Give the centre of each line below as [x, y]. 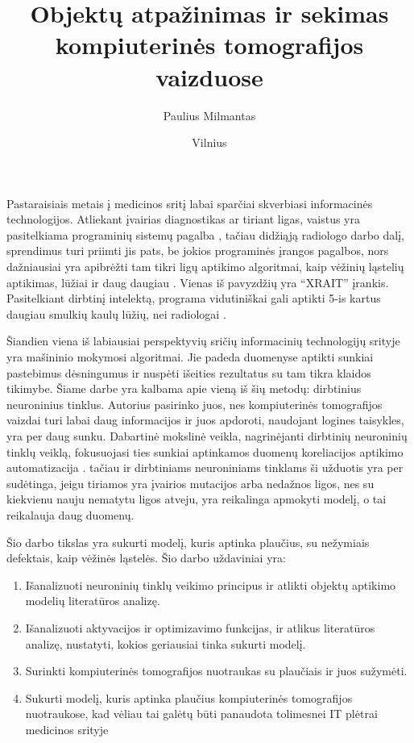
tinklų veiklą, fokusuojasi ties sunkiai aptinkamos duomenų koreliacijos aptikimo [205, 451]
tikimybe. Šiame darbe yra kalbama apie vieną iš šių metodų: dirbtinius [184, 388]
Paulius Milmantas [209, 115]
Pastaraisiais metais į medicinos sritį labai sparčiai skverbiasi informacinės [190, 203]
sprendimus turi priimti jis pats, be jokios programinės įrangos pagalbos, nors [198, 250]
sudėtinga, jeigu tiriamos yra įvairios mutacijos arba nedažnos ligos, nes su [190, 483]
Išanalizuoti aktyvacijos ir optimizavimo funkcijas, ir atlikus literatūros [200, 627]
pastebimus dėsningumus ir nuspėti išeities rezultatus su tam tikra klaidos [189, 372]
